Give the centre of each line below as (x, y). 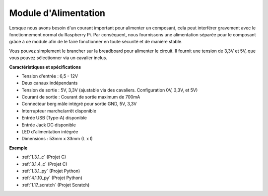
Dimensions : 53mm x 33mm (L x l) (57, 139)
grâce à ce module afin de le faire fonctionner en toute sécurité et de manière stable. (96, 42)
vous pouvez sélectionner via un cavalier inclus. (58, 58)
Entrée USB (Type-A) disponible (54, 118)
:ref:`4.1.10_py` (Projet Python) (52, 178)
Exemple (18, 148)
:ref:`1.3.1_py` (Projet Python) (51, 171)
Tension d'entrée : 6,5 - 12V (50, 76)
